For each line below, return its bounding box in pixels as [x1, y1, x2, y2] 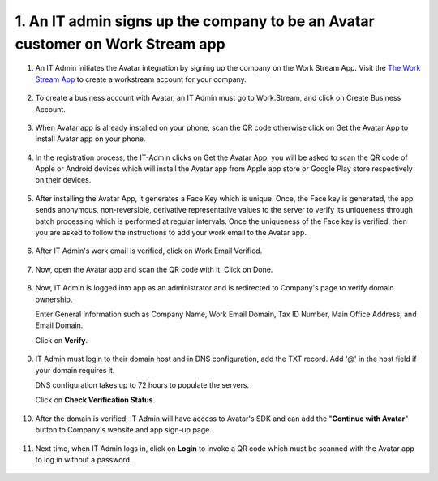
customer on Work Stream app [15, 35, 226, 53]
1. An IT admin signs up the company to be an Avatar [15, 12, 375, 30]
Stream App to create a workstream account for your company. [35, 74, 247, 84]
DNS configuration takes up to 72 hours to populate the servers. [35, 380, 250, 389]
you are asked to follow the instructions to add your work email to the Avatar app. [35, 228, 307, 238]
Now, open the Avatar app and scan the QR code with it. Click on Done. [35, 264, 273, 274]
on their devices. [35, 175, 92, 185]
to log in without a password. [35, 454, 132, 464]
